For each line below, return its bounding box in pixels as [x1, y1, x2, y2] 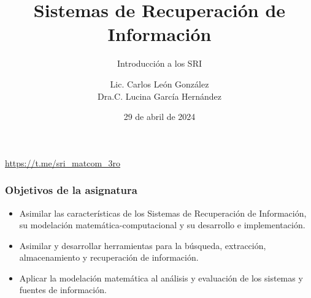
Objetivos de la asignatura [5, 182, 137, 198]
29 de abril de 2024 [123, 110, 196, 123]
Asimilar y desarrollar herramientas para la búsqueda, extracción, [19, 239, 266, 251]
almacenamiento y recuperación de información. [19, 251, 199, 264]
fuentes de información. [19, 283, 107, 296]
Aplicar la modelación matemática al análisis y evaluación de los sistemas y [19, 271, 303, 284]
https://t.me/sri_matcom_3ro [5, 156, 121, 169]
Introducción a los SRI [117, 57, 202, 70]
